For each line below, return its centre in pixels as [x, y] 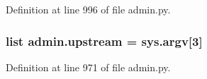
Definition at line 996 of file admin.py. [88, 9]
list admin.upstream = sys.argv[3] [104, 41]
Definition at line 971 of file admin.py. [88, 67]
